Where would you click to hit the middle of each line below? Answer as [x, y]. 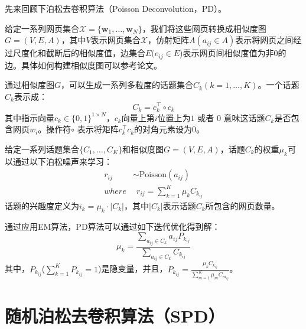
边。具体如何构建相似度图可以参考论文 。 [83, 65]
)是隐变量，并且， [133, 268]
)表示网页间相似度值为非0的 [233, 53]
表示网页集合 [115, 40]
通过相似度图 [30, 85]
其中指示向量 [30, 117]
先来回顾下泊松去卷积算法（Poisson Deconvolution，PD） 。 [116, 8]
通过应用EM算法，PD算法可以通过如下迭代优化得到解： [113, 226]
